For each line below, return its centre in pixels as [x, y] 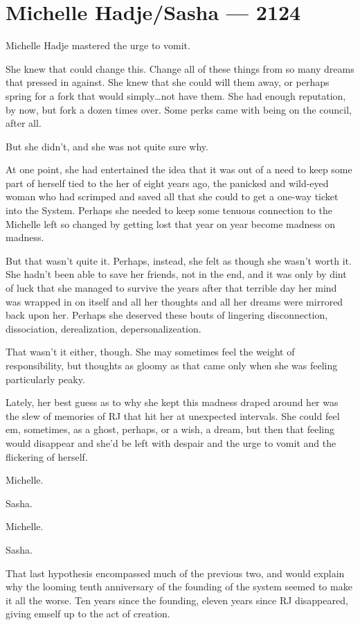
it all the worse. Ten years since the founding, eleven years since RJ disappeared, [177, 600]
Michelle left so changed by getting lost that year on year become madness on [170, 223]
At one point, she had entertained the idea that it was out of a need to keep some [179, 169]
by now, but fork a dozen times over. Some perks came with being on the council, [179, 109]
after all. [24, 123]
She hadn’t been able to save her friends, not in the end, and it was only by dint [176, 274]
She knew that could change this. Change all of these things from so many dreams [180, 68]
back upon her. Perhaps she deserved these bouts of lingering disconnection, [167, 315]
